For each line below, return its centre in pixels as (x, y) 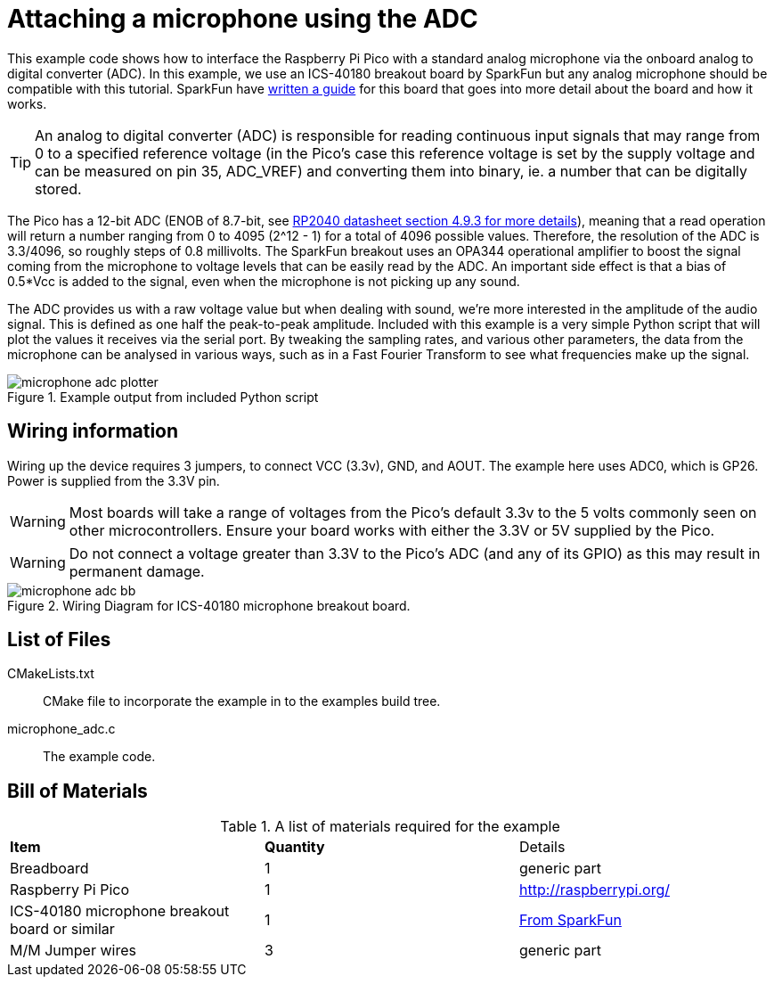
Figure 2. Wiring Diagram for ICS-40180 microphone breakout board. (209, 605)
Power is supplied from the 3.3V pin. (114, 480)
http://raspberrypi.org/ (594, 890)
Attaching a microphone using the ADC (243, 19)
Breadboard (49, 869)
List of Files (59, 640)
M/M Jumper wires (73, 951)
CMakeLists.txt (51, 674)
